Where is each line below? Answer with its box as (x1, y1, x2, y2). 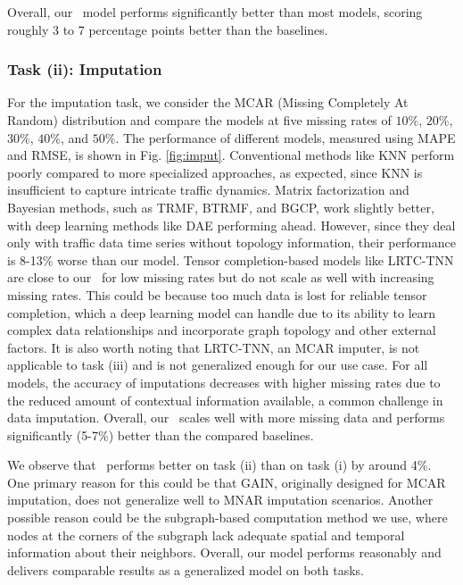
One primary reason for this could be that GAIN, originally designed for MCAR (7, 472, 446, 491)
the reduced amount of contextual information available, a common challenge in (7, 390, 443, 409)
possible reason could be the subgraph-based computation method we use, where (7, 508, 448, 527)
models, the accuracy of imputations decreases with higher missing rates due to (7, 372, 441, 391)
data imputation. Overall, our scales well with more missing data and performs (7, 408, 445, 427)
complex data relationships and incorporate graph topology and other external (7, 321, 436, 339)
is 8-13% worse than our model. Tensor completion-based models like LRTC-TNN (7, 250, 454, 269)
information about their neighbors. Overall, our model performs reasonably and (7, 543, 442, 562)
